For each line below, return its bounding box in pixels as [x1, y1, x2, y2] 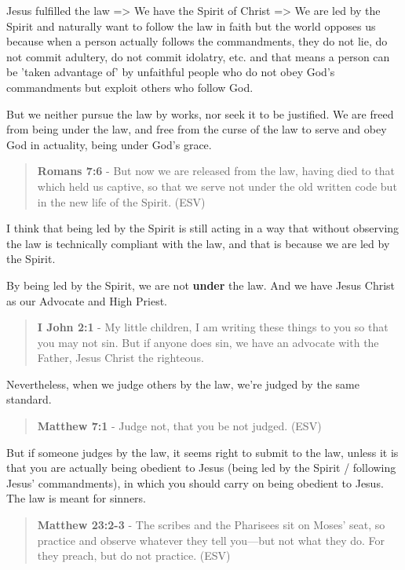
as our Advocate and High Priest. [6, 292, 167, 309]
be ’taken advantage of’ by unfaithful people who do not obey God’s [6, 64, 335, 80]
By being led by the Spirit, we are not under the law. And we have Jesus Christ [6, 276, 396, 293]
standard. [6, 391, 52, 407]
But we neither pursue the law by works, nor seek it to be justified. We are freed [6, 105, 394, 122]
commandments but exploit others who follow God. [6, 79, 254, 95]
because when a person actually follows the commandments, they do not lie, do [6, 33, 388, 49]
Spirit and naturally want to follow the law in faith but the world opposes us [6, 17, 376, 34]
